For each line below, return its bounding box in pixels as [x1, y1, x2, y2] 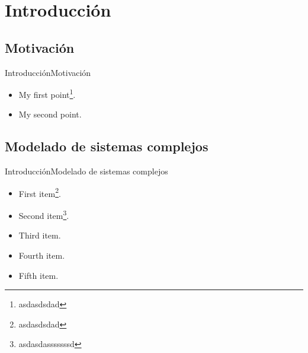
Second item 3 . [18, 208, 69, 221]
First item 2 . [18, 185, 61, 199]
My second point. [18, 108, 82, 120]
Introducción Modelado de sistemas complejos [5, 165, 168, 177]
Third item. [18, 229, 61, 241]
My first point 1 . [18, 87, 76, 100]
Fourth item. [18, 249, 65, 261]
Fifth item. [18, 269, 59, 281]
